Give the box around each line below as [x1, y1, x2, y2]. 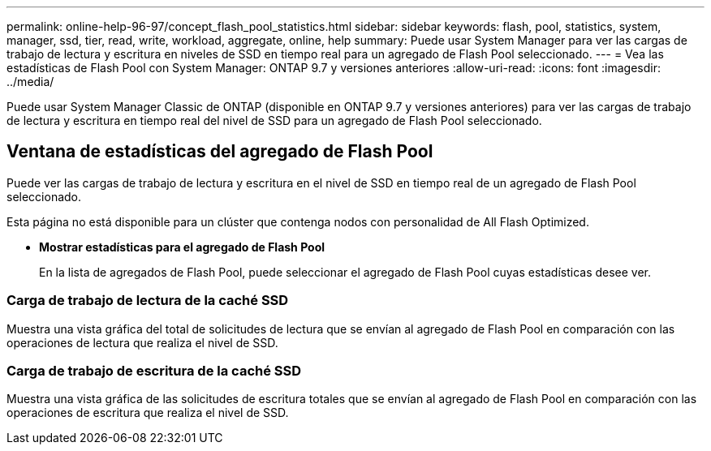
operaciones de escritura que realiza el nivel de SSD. [6, 406, 289, 420]
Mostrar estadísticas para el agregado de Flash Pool [39, 239, 325, 254]
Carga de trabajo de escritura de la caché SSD [6, 362, 302, 379]
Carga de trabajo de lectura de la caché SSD [6, 292, 289, 309]
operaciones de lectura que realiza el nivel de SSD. [6, 335, 278, 350]
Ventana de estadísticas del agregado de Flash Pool [6, 141, 433, 162]
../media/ [6, 75, 54, 88]
